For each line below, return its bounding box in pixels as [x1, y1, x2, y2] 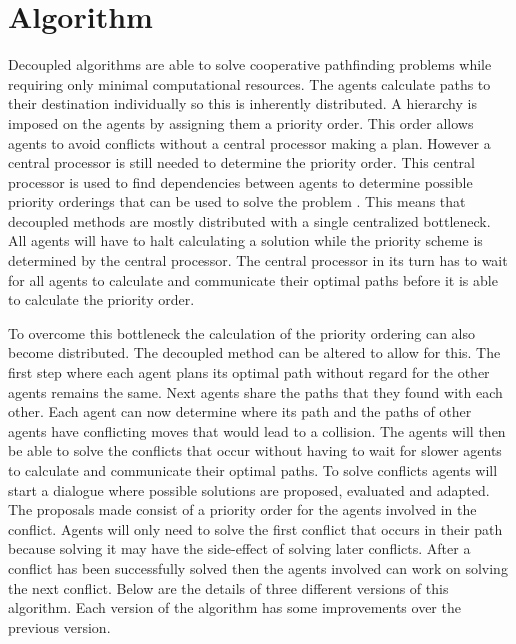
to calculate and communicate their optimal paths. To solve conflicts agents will [8, 460, 498, 480]
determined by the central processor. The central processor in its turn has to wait [8, 250, 508, 271]
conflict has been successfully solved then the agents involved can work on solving [8, 557, 508, 578]
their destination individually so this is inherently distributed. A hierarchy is [8, 93, 477, 114]
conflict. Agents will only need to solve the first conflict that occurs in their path [8, 518, 503, 539]
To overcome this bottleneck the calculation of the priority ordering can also [8, 322, 476, 343]
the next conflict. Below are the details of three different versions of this [8, 577, 449, 598]
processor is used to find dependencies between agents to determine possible [8, 171, 473, 192]
